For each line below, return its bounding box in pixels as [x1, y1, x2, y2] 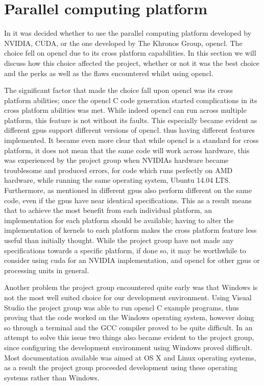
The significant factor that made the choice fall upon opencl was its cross [4, 85, 233, 95]
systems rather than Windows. [4, 372, 100, 382]
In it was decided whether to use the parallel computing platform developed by [4, 28, 252, 38]
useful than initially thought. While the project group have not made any [4, 235, 234, 245]
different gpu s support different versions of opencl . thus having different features [4, 125, 255, 135]
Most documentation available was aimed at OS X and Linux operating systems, [4, 352, 256, 363]
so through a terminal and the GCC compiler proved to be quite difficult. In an [4, 322, 253, 332]
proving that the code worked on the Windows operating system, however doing [4, 312, 254, 323]
